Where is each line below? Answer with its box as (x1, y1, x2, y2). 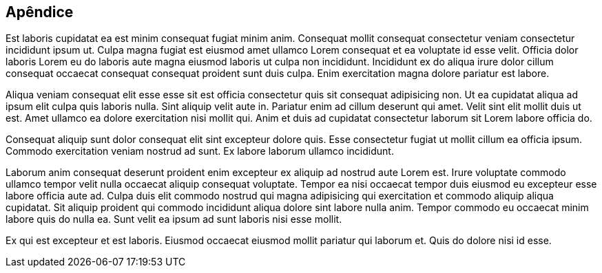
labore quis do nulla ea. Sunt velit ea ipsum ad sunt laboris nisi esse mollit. (6, 213, 342, 226)
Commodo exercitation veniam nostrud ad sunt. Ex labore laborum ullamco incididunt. (6, 145, 394, 157)
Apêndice (6, 3, 74, 21)
